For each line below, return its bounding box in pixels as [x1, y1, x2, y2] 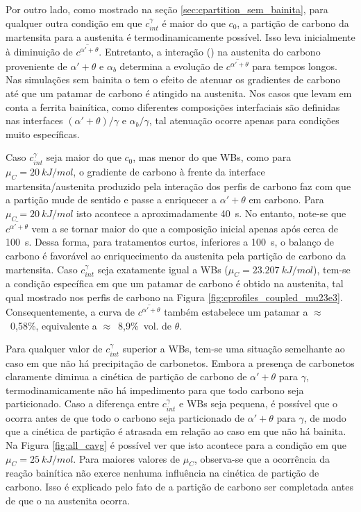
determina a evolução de [119, 58, 224, 73]
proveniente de [6, 58, 67, 73]
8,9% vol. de [118, 318, 172, 332]
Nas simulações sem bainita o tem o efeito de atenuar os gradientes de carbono [6, 72, 341, 87]
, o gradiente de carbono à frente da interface [73, 164, 265, 178]
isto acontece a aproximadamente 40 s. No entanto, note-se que [76, 205, 346, 220]
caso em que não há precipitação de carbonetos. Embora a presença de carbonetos [6, 355, 355, 370]
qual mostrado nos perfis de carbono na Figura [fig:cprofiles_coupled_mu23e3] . [6, 290, 343, 305]
